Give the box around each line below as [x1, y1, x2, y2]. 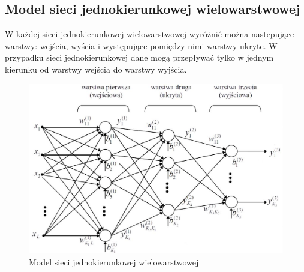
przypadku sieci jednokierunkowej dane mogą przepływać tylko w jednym [5, 51, 274, 64]
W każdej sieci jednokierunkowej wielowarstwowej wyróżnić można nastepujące [5, 28, 294, 40]
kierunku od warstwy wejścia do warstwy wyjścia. [5, 62, 187, 75]
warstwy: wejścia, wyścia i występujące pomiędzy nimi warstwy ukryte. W [5, 39, 278, 52]
